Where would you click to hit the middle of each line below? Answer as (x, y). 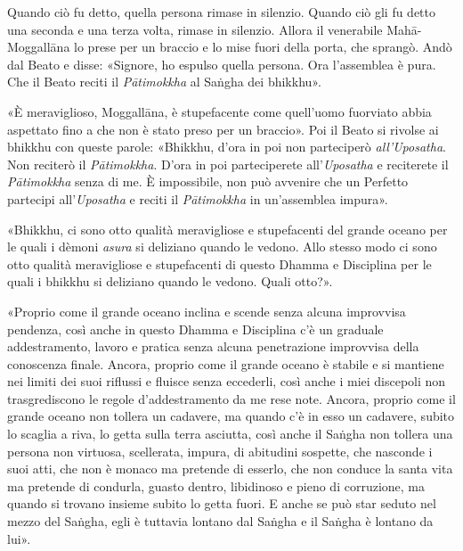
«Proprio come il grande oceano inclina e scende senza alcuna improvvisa (207, 311)
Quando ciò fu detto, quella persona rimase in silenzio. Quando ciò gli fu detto (222, 12)
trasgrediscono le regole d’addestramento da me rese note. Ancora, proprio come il (231, 398)
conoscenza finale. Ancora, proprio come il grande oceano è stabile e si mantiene (226, 363)
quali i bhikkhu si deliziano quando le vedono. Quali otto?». (170, 281)
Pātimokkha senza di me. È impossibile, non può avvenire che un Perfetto (208, 181)
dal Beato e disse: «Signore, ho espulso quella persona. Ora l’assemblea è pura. (222, 64)
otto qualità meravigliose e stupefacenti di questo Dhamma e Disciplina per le (219, 263)
